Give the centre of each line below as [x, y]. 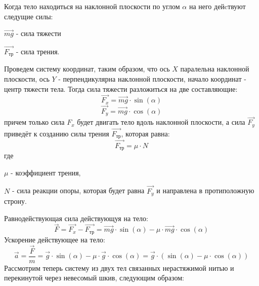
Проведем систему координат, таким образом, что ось [87, 69]
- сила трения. [38, 51]
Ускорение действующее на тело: [55, 239]
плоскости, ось [27, 79]
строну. [15, 201]
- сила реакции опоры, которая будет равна [78, 190]
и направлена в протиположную [205, 190]
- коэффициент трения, [46, 172]
